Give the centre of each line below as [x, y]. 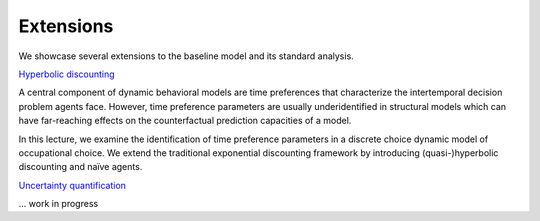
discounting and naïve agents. [80, 167]
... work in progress [58, 204]
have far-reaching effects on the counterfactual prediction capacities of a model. [185, 121]
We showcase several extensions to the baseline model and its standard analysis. [186, 56]
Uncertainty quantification [72, 185]
